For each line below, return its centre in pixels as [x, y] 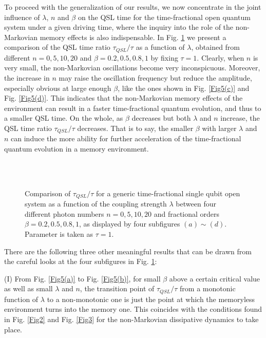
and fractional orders [187, 213]
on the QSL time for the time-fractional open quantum [164, 17]
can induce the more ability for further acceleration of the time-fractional [126, 138]
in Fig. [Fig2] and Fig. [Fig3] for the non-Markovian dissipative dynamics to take [131, 319]
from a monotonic [208, 288]
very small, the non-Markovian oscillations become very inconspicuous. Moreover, [132, 68]
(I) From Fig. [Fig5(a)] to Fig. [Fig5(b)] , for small [82, 278]
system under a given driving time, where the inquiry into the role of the [119, 27]
